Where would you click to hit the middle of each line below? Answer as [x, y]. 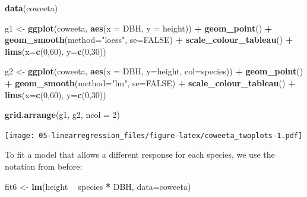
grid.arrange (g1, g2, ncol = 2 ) [63, 115]
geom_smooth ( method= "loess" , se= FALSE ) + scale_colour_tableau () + [149, 40]
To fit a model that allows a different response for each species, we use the [140, 154]
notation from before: [44, 166]
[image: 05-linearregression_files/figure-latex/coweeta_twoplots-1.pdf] [154, 135]
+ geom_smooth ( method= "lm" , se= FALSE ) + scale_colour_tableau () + [150, 82]
